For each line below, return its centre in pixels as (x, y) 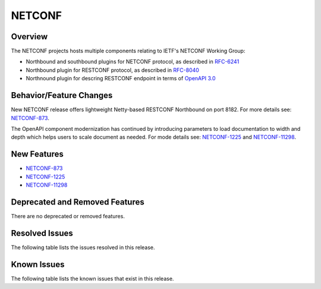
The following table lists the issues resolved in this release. (83, 247)
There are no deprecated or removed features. (68, 216)
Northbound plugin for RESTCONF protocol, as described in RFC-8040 (112, 70)
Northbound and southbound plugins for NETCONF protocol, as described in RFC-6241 (133, 62)
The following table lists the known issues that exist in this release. (92, 278)
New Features (37, 154)
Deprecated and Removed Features (78, 202)
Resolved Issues (42, 233)
